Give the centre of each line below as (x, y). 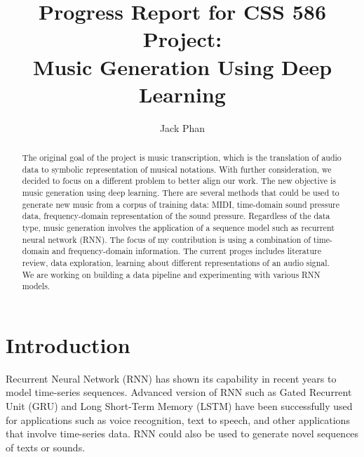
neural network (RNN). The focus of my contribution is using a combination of (166, 239)
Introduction (68, 344)
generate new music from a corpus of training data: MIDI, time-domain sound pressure (181, 204)
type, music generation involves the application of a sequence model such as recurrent (178, 228)
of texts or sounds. (46, 447)
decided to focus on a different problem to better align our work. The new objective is (179, 181)
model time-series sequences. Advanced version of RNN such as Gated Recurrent (179, 392)
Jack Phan (182, 127)
